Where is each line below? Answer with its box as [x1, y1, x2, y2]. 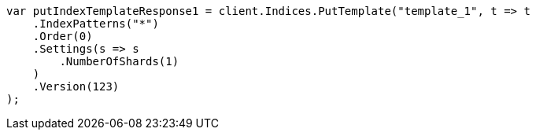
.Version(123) [32, 80, 120, 93]
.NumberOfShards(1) [59, 55, 179, 68]
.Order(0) [32, 30, 93, 42]
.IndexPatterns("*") [32, 17, 159, 30]
